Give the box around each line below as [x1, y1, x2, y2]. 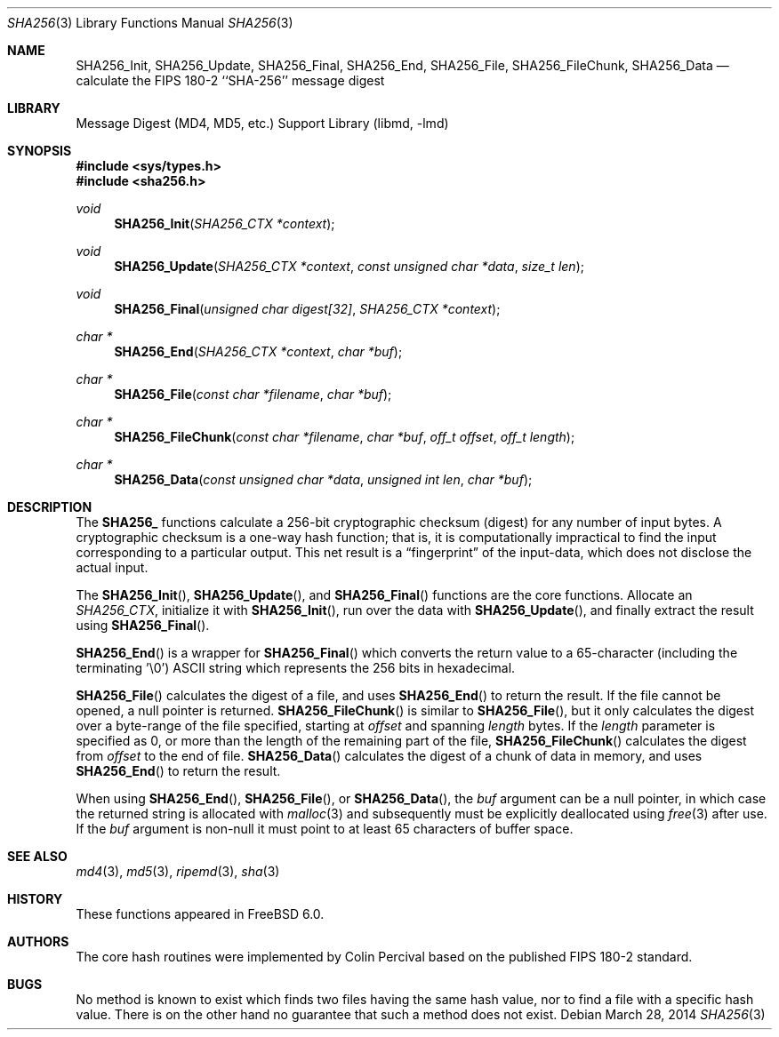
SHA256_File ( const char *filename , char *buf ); [114, 387, 392, 402]
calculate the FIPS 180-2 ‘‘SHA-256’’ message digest [76, 73, 385, 88]
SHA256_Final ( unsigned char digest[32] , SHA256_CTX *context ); [114, 301, 501, 316]
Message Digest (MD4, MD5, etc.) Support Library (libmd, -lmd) [76, 116, 449, 131]
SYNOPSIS [7, 143, 72, 158]
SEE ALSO [7, 849, 68, 864]
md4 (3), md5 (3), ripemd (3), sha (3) [76, 864, 280, 879]
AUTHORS [7, 934, 69, 949]
